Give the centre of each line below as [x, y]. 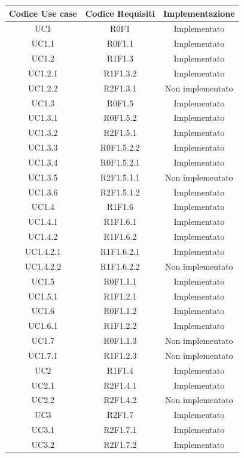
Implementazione [199, 13]
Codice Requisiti [120, 13]
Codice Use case [43, 13]
